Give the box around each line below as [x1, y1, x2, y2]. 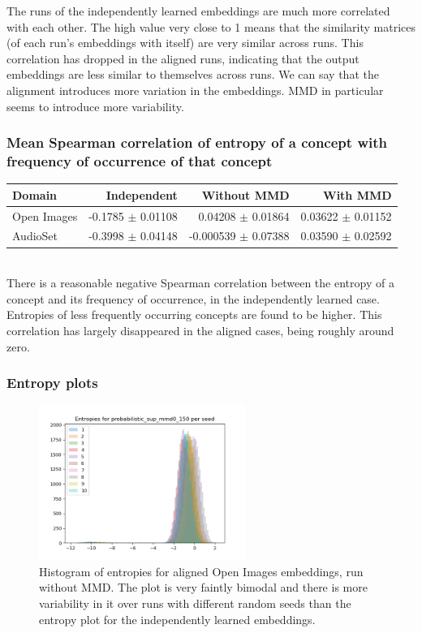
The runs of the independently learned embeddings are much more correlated [6, 2, 390, 19]
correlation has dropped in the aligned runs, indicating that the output [6, 50, 360, 67]
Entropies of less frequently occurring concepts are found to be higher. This [6, 306, 382, 323]
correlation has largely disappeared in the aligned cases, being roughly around [6, 321, 394, 338]
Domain [12, 186, 58, 203]
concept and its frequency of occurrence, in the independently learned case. [6, 290, 380, 307]
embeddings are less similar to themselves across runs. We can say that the [6, 66, 379, 83]
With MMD [322, 186, 392, 203]
